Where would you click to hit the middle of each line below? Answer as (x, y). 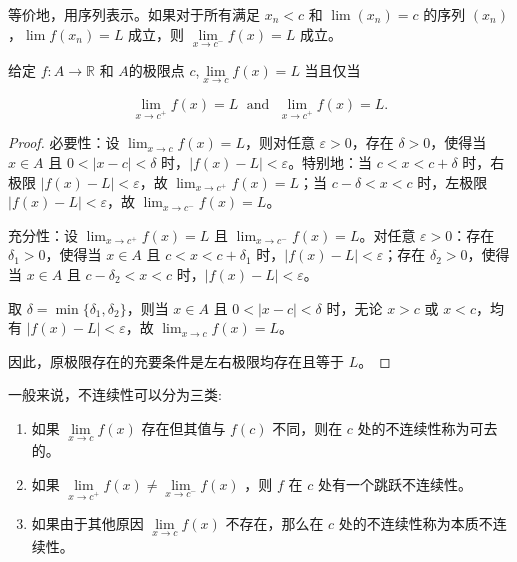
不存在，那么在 (274, 523)
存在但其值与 (183, 427)
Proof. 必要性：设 (64, 142)
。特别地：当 (330, 161)
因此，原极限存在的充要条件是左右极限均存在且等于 (176, 360)
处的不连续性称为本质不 (415, 523)
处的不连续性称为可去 (427, 427)
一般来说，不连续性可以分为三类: (115, 394)
